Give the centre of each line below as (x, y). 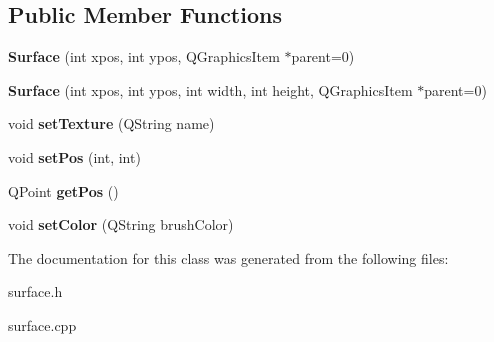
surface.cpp (42, 324)
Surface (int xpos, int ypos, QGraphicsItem (144, 56)
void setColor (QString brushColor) (121, 224)
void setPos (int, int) (74, 156)
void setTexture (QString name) (111, 123)
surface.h (35, 291)
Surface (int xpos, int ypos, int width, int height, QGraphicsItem (210, 89)
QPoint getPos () (63, 190)
